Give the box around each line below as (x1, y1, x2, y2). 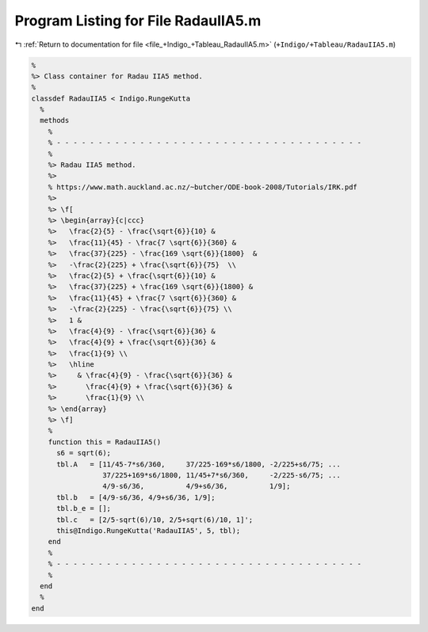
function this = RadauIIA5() (48, 437, 162, 447)
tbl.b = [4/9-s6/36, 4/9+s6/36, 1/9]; (56, 493, 216, 502)
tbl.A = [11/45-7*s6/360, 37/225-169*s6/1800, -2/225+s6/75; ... (56, 459, 341, 469)
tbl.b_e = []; (56, 504, 111, 513)
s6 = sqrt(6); (56, 448, 111, 458)
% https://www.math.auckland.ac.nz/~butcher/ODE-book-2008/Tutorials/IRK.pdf (48, 182, 358, 192)
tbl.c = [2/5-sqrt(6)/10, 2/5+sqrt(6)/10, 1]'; (56, 515, 254, 524)
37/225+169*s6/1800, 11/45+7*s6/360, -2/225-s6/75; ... (101, 470, 341, 479)
